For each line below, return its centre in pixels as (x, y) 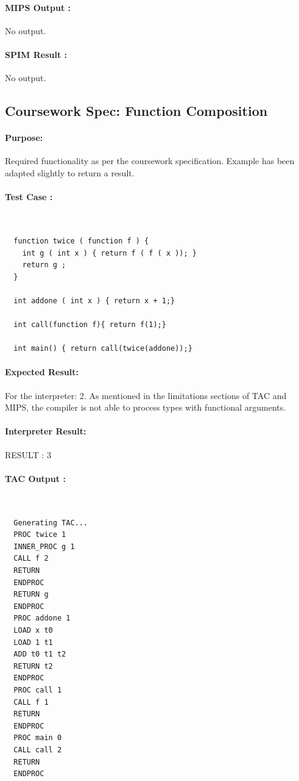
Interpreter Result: (46, 431)
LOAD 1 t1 (33, 642)
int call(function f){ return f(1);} (90, 325)
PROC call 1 (38, 690)
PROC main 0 (38, 738)
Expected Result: (42, 372)
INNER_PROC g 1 (44, 546)
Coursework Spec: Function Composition (136, 111)
